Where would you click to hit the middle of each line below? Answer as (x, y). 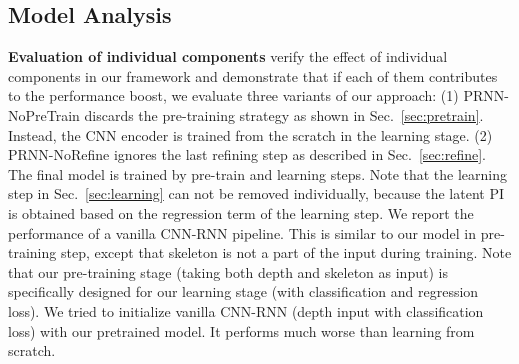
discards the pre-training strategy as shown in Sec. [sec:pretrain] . (284, 114)
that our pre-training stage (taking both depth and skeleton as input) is (228, 271)
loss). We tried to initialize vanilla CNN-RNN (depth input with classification (246, 310)
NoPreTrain (44, 114)
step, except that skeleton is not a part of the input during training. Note (286, 252)
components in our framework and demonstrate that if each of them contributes (253, 75)
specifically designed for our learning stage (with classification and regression (243, 291)
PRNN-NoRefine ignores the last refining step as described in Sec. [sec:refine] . (247, 154)
